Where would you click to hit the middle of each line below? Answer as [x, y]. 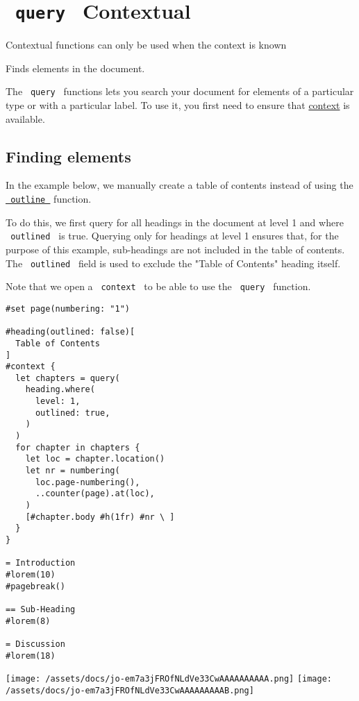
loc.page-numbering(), [87, 482]
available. [25, 118]
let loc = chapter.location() [95, 459]
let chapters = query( [68, 378]
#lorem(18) [31, 656]
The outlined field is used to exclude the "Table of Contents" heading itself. [173, 263]
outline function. [51, 199]
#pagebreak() [35, 586]
